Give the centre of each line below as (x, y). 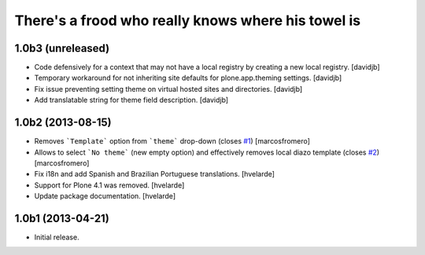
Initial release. (57, 237)
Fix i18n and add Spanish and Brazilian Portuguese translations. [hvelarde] (155, 174)
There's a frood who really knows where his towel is (188, 20)
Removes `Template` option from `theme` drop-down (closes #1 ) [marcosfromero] (172, 141)
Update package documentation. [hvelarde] (105, 196)
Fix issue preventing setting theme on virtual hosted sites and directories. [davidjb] (168, 89)
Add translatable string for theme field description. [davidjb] (131, 100)
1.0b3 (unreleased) (62, 48)
